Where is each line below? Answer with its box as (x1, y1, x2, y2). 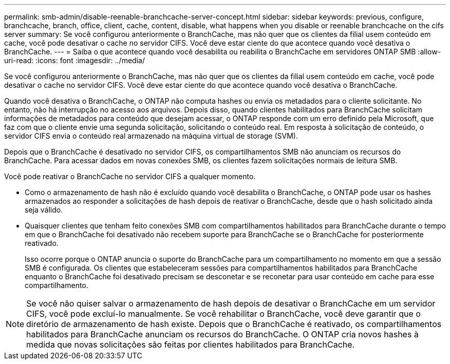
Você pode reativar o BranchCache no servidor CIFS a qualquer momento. (4, 172, 256, 181)
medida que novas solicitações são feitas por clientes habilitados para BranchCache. (26, 339, 355, 350)
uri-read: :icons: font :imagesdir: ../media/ (4, 56, 145, 65)
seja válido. (25, 205, 63, 214)
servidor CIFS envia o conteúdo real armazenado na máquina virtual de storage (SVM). (4, 131, 298, 140)
